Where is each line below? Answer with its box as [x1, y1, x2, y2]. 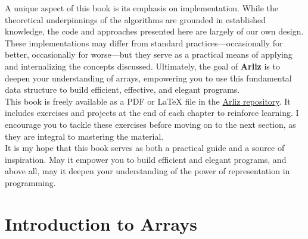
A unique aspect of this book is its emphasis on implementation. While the [5, 2, 278, 14]
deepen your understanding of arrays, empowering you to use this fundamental [5, 71, 292, 84]
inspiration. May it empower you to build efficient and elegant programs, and [5, 153, 287, 165]
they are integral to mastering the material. [5, 130, 164, 142]
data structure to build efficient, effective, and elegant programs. [5, 83, 240, 96]
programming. [5, 176, 56, 188]
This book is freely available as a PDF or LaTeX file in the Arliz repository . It [5, 95, 291, 107]
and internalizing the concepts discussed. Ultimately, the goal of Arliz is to [5, 59, 280, 72]
